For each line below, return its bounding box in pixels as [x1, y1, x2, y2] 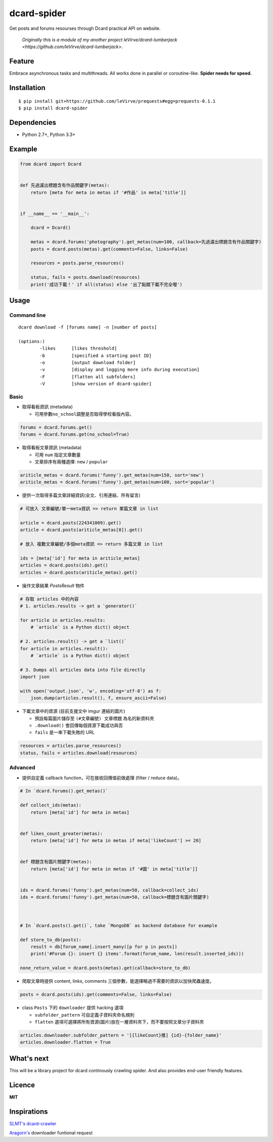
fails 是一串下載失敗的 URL [34, 729, 95, 735]
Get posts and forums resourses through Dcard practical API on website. [9, 25, 161, 31]
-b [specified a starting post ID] [39, 353, 152, 359]
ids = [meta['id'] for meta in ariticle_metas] [20, 555, 140, 561]
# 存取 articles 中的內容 [20, 596, 79, 602]
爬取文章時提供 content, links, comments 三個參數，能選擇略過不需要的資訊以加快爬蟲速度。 [22, 978, 214, 984]
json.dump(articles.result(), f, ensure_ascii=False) [30, 695, 167, 701]
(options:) [18, 338, 45, 344]
